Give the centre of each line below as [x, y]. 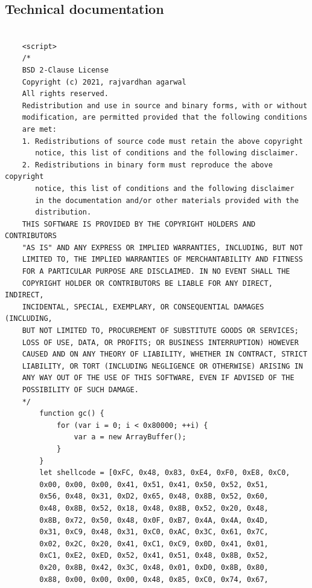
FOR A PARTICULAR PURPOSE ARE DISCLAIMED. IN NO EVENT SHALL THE [156, 272]
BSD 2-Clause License [65, 70]
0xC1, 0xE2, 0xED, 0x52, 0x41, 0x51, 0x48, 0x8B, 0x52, [154, 556]
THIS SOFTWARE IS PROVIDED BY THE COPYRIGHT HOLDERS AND [139, 224]
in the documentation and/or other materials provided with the [167, 200]
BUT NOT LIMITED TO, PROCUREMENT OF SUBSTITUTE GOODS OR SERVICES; [160, 331]
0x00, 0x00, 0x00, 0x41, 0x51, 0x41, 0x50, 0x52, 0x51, [154, 484]
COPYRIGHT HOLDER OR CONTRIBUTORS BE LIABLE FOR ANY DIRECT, [147, 283]
